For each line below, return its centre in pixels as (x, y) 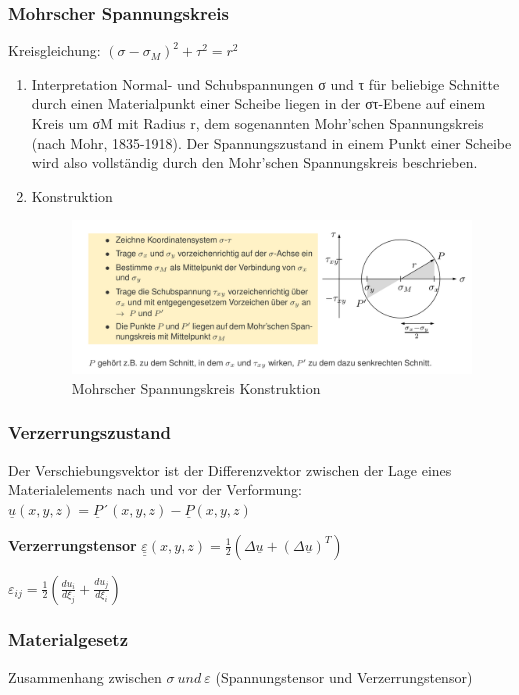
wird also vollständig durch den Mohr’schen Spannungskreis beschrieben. (254, 162)
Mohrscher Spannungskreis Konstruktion (196, 387)
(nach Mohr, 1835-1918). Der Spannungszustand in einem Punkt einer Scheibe (271, 142)
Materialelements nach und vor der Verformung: (155, 489)
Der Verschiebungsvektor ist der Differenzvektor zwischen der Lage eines (230, 469)
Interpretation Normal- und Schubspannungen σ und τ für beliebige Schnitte (265, 83)
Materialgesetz (68, 639)
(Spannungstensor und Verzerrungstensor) (344, 676)
